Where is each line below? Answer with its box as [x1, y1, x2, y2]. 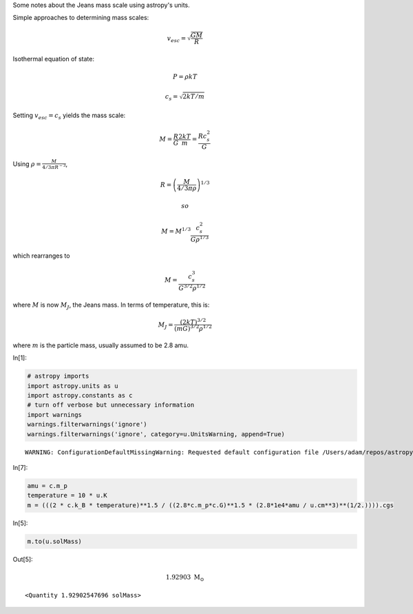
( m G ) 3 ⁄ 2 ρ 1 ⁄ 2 [174, 324, 213, 333]
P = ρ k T [172, 73, 198, 81]
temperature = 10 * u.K [27, 491, 108, 500]
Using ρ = [12, 159, 41, 168]
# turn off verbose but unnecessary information [27, 401, 195, 409]
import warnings [27, 411, 83, 418]
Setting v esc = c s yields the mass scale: [12, 111, 126, 121]
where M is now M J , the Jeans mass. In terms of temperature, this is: [12, 300, 210, 310]
